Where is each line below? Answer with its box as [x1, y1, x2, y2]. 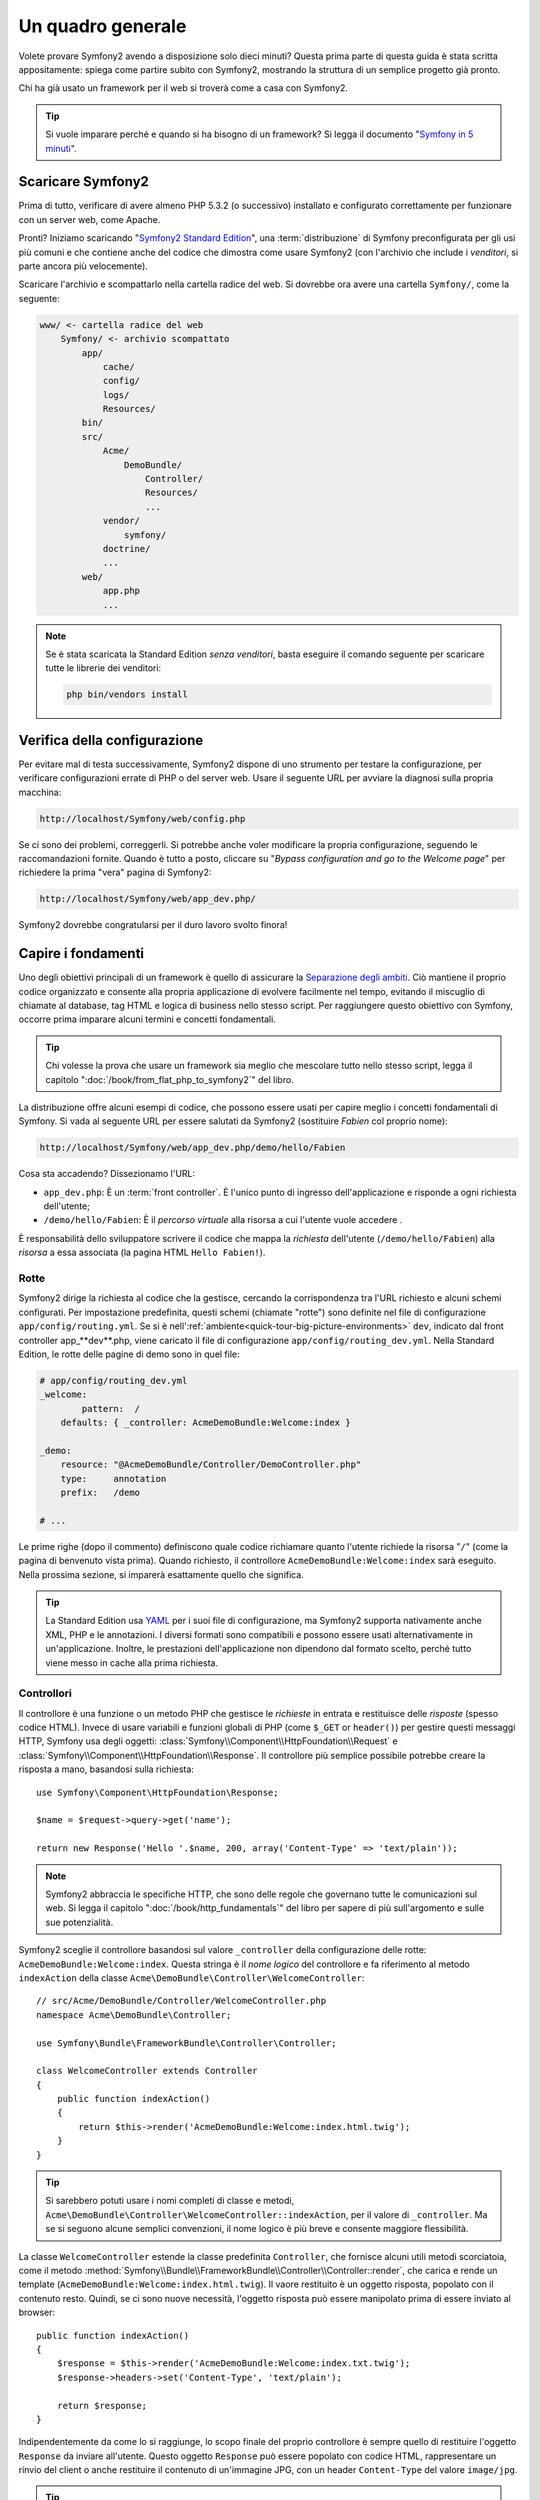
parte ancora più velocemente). [18, 260, 149, 272]
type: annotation [60, 1473, 167, 1484]
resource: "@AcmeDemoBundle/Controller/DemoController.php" [60, 1459, 362, 1470]
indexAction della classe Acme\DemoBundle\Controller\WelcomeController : [18, 1971, 365, 1984]
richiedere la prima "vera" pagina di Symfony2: [18, 866, 212, 879]
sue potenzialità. [45, 1916, 114, 1928]
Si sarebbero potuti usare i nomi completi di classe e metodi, [45, 2195, 295, 2207]
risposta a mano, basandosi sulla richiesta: [18, 1763, 195, 1775]
